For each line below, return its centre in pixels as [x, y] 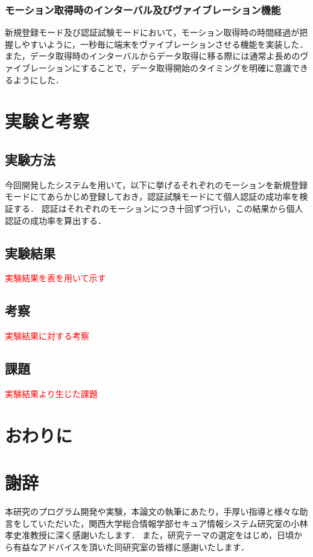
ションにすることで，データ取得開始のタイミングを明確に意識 [169, 68]
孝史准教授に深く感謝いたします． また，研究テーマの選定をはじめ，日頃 [150, 535]
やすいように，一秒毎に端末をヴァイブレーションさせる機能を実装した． [165, 44]
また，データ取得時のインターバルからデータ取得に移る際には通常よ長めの [153, 56]
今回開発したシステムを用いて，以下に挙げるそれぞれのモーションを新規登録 [156, 184]
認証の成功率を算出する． [55, 220]
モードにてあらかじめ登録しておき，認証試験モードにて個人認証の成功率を [152, 196]
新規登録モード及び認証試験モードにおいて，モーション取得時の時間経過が [152, 32]
